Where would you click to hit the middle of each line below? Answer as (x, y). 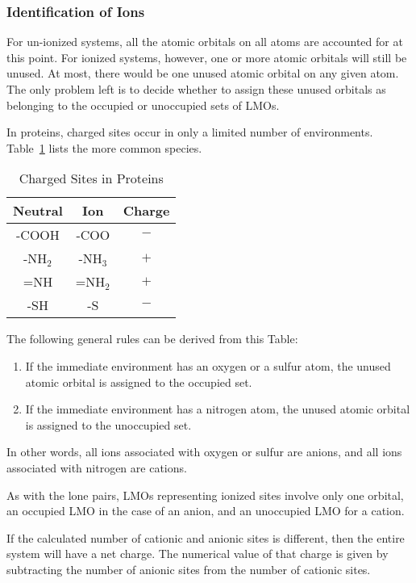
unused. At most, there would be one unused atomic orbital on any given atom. (203, 73)
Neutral (38, 211)
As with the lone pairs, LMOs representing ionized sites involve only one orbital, (205, 495)
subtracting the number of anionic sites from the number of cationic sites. (189, 569)
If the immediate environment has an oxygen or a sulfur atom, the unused (208, 365)
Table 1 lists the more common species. (104, 147)
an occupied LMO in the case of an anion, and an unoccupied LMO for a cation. (206, 511)
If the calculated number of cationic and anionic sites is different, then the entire (206, 537)
